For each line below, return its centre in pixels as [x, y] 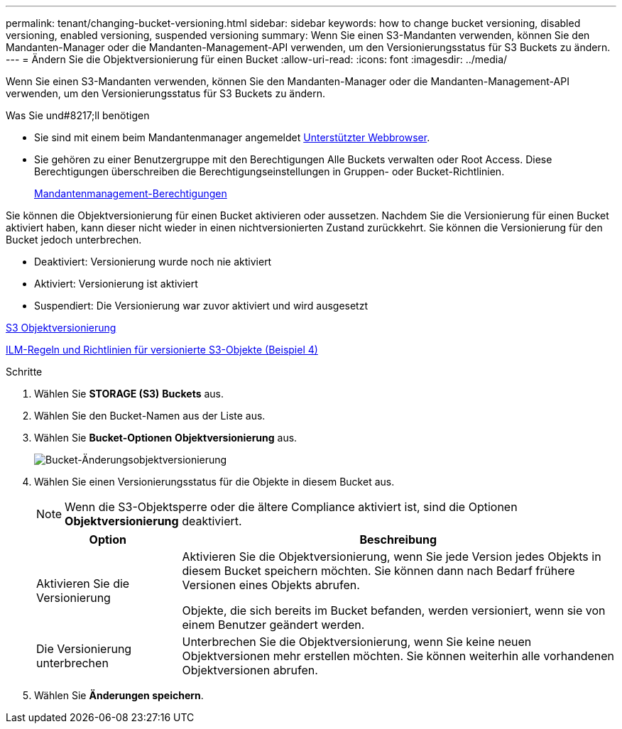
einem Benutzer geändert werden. [273, 625]
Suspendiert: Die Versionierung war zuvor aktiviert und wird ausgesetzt [201, 306]
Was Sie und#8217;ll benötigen [78, 115]
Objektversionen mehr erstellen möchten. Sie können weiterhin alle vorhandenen [398, 656]
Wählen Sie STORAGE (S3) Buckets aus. [129, 394]
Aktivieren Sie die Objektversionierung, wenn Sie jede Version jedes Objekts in [392, 557]
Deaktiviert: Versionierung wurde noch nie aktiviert [153, 262]
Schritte [24, 372]
